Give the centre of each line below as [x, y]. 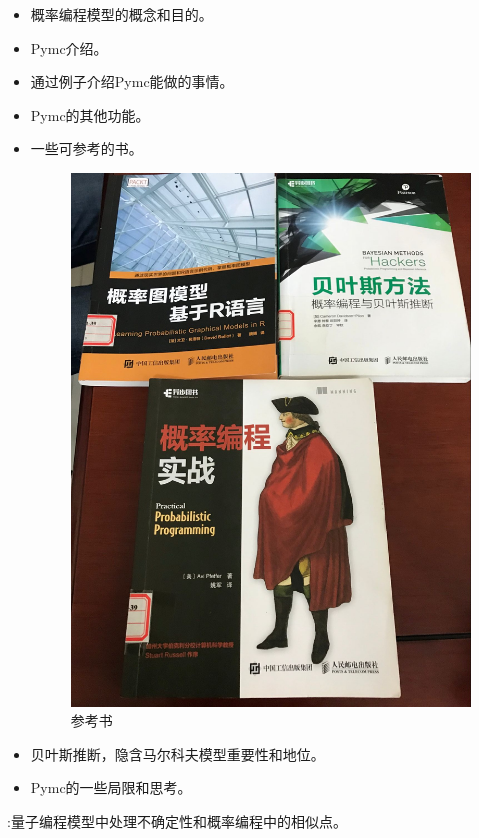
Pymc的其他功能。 [90, 114]
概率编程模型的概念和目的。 [121, 14]
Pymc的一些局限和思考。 [111, 787]
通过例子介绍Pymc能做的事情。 [132, 81]
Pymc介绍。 [69, 47]
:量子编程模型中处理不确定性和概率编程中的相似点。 [177, 820]
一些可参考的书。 [86, 148]
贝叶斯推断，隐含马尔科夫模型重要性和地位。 [177, 753]
